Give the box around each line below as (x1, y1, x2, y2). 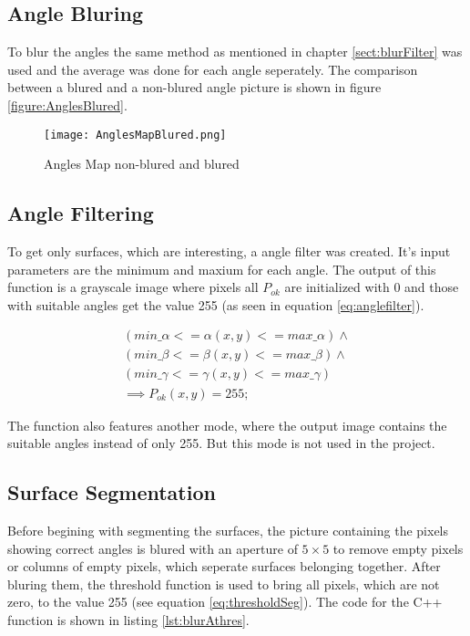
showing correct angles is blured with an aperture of (7, 538, 298, 558)
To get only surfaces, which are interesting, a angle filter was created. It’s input (7, 242, 451, 261)
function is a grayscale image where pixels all (7, 277, 259, 297)
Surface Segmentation (7, 478, 216, 506)
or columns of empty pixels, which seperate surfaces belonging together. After (7, 557, 441, 576)
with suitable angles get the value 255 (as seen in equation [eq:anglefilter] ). (7, 295, 424, 314)
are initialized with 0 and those (284, 277, 459, 297)
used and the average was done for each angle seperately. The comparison (7, 59, 418, 78)
